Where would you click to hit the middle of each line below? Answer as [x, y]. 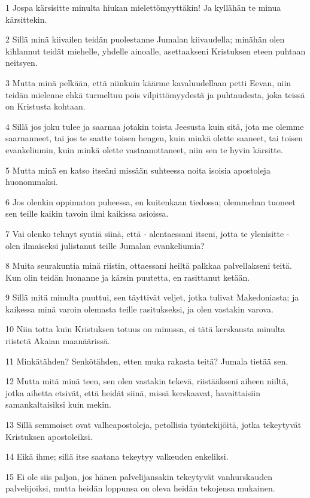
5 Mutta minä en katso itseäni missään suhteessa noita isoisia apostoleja [138, 170]
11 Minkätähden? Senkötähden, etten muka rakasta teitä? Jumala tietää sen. [147, 361]
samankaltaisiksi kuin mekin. [58, 404]
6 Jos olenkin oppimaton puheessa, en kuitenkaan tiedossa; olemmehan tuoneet [151, 201]
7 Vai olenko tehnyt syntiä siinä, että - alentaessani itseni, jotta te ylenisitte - [148, 233]
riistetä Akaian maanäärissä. [58, 341]
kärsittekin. [26, 19]
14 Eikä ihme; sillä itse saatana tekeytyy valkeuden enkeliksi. [117, 456]
